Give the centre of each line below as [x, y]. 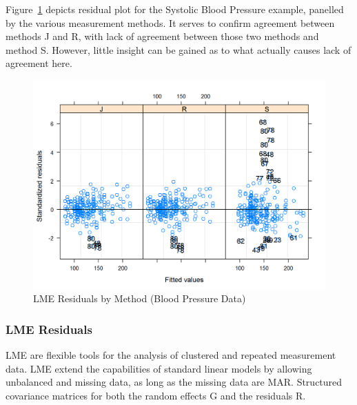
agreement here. [39, 63]
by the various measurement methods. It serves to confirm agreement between [170, 22]
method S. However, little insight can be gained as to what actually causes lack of [178, 49]
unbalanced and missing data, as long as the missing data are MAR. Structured [174, 382]
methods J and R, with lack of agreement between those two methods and [162, 36]
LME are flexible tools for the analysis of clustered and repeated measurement [171, 355]
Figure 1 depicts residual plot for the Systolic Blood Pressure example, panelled [175, 9]
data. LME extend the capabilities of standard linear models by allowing [159, 368]
